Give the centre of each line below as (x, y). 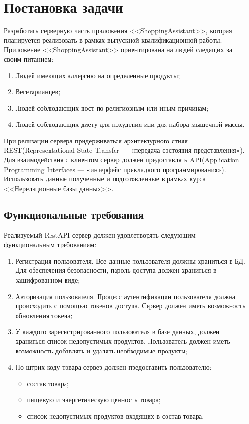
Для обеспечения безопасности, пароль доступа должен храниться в (116, 270)
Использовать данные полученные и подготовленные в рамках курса (105, 179)
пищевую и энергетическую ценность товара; (94, 399)
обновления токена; (44, 315)
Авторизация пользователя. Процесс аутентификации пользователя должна (125, 296)
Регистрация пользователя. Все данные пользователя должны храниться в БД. (130, 260)
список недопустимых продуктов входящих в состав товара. (116, 415)
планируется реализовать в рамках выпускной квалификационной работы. (113, 40)
